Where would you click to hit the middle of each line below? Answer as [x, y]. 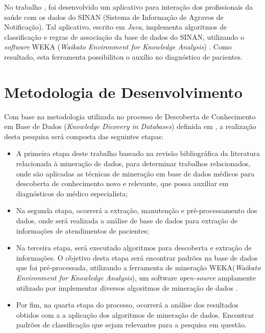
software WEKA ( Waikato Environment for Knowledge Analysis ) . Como [118, 47]
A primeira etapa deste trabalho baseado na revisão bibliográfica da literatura [138, 153]
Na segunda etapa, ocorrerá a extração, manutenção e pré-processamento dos [137, 210]
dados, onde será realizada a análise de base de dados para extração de [127, 221]
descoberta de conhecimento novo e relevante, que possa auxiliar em [122, 183]
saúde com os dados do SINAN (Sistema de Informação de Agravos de [114, 17]
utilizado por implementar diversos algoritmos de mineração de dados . [127, 287]
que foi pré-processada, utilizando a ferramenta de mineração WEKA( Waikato [138, 267]
